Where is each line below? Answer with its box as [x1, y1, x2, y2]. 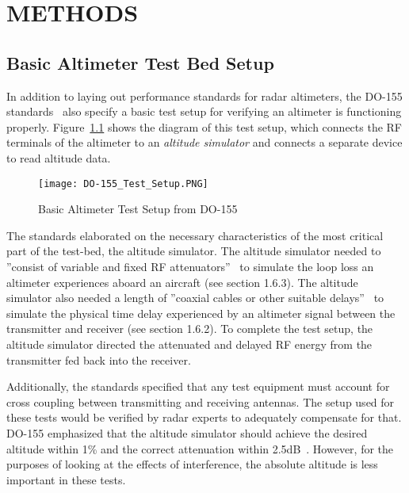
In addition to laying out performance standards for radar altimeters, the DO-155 [6, 87, 403, 104]
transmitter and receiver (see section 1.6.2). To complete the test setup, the [6, 320, 373, 337]
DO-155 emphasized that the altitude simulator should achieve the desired [6, 424, 368, 441]
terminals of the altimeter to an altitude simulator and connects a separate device [6, 134, 403, 151]
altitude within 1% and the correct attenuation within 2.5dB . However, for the [6, 440, 394, 457]
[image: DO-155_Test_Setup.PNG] [38, 178, 208, 189]
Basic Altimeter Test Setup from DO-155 [38, 201, 238, 217]
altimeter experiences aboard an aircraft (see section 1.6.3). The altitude [6, 273, 358, 290]
